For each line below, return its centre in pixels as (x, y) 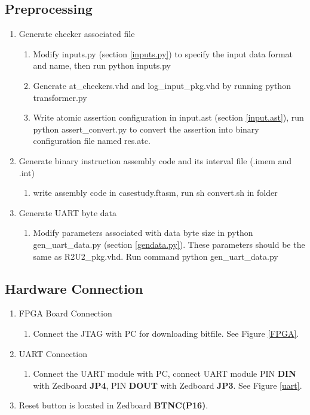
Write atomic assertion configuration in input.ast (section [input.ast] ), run (168, 117)
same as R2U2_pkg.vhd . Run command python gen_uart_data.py (156, 256)
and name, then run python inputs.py (102, 65)
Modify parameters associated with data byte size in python (143, 233)
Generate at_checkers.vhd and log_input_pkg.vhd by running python (162, 85)
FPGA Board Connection (65, 313)
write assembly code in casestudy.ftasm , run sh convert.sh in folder (155, 193)
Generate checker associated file (77, 34)
